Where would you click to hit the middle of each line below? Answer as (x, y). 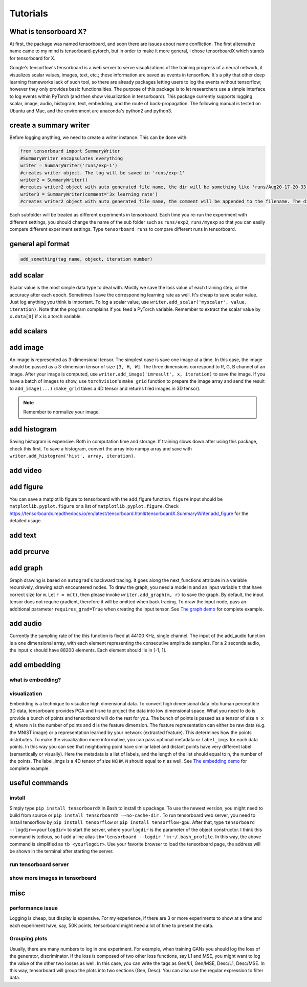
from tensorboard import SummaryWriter (70, 151)
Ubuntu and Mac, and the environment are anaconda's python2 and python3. (91, 111)
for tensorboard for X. (32, 58)
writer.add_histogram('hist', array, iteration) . (72, 456)
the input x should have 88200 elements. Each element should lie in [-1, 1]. (88, 650)
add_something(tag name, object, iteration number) (86, 259)
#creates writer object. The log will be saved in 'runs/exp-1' (103, 173)
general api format (40, 244)
